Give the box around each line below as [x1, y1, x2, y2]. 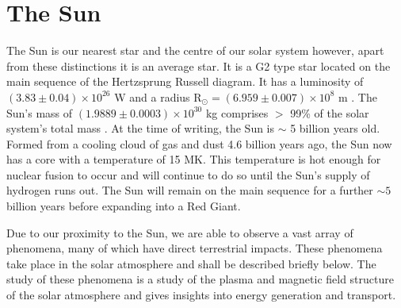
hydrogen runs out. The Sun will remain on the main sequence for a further [6, 182, 373, 198]
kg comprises [205, 104, 269, 121]
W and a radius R [114, 88, 202, 105]
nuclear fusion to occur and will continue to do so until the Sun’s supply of [6, 166, 370, 183]
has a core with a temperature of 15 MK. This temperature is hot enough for [6, 151, 381, 167]
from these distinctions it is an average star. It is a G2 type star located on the [6, 57, 391, 74]
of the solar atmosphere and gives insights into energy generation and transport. [6, 287, 396, 303]
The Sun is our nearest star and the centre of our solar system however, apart [6, 42, 384, 59]
